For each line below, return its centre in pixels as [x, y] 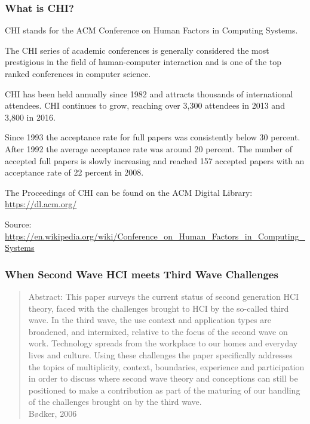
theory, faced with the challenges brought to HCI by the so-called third [159, 308]
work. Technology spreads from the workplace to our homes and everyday [163, 343]
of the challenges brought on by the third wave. [115, 402]
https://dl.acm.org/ [41, 204]
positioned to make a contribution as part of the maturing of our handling [164, 390]
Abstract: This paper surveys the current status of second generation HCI [164, 296]
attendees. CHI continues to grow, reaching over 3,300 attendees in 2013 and [145, 105]
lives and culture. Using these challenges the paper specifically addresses [160, 354]
